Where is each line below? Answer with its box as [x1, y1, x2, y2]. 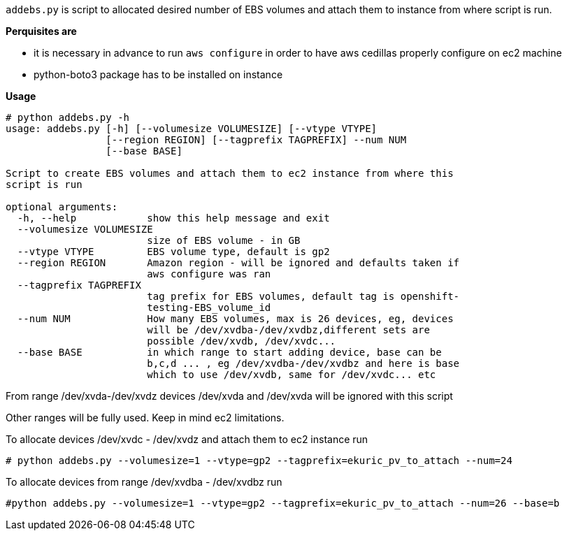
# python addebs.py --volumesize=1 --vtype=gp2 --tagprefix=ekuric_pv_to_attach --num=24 [6, 455, 512, 466]
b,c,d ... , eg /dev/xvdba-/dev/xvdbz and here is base [147, 358, 460, 369]
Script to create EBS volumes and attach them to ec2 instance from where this [6, 168, 454, 179]
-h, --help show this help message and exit [17, 212, 330, 224]
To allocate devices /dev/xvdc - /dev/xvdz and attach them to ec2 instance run [6, 433, 368, 445]
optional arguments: [6, 201, 118, 212]
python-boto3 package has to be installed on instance [34, 68, 283, 80]
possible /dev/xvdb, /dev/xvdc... [147, 335, 336, 347]
